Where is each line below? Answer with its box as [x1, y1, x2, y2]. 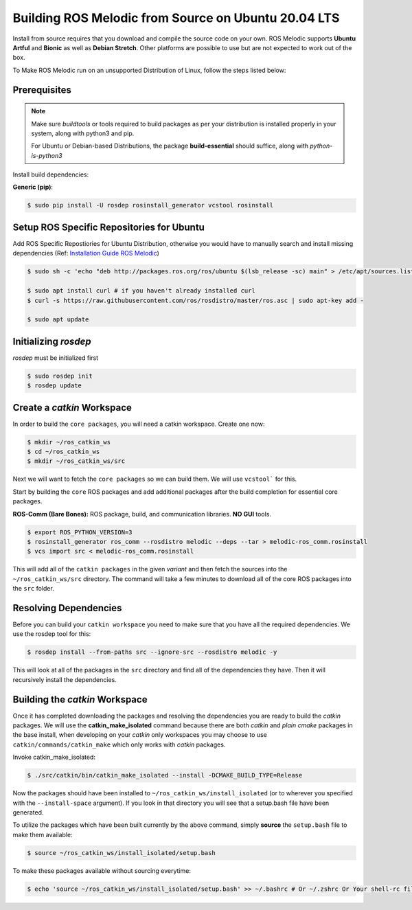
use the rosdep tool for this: [12, 630, 91, 638]
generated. [12, 808, 44, 817]
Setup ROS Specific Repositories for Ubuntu [12, 221, 205, 233]
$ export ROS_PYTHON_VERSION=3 [27, 528, 133, 536]
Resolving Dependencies [12, 602, 122, 614]
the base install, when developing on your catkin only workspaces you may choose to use [12, 731, 268, 739]
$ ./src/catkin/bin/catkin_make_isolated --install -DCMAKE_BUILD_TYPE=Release [27, 771, 303, 780]
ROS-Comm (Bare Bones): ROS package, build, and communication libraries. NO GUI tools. [12, 510, 271, 518]
